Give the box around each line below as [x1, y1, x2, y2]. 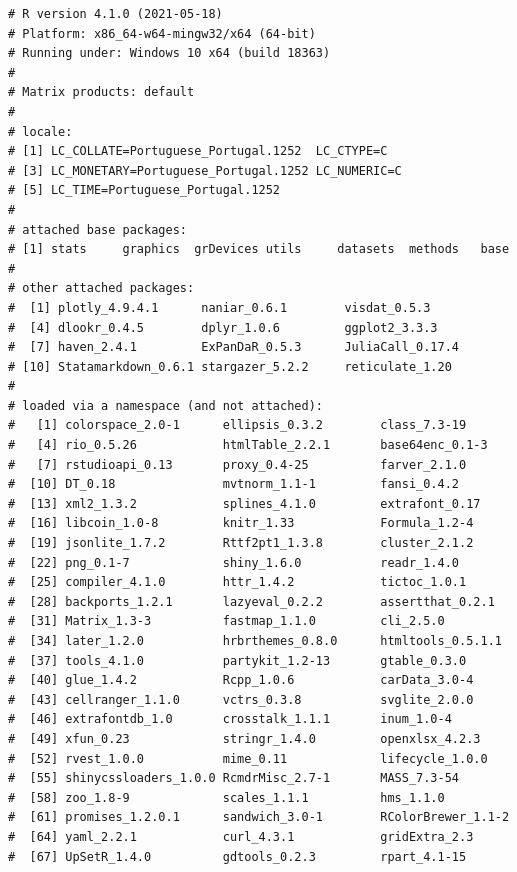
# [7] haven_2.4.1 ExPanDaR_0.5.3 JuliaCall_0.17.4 [8, 340, 460, 355]
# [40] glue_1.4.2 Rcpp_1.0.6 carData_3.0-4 [8, 673, 474, 688]
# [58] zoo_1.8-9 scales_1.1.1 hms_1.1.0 [8, 790, 445, 805]
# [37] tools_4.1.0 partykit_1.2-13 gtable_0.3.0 [8, 653, 467, 668]
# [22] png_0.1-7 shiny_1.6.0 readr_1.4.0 [8, 555, 460, 570]
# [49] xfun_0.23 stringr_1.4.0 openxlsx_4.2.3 [8, 731, 481, 746]
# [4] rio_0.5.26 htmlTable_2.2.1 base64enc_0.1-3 [8, 438, 488, 453]
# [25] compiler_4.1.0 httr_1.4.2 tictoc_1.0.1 [8, 575, 467, 590]
